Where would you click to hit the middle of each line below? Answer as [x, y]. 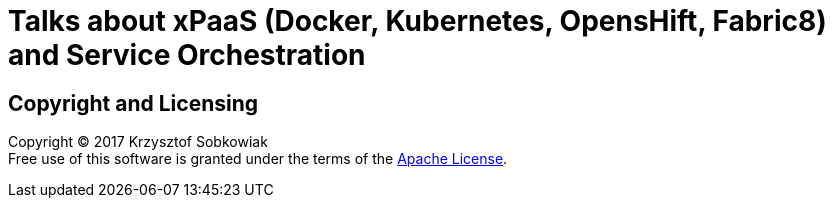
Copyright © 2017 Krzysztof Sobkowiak [138, 142]
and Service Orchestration [187, 55]
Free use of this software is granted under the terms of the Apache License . [258, 159]
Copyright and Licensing [133, 103]
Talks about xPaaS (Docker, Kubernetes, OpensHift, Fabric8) [417, 21]
